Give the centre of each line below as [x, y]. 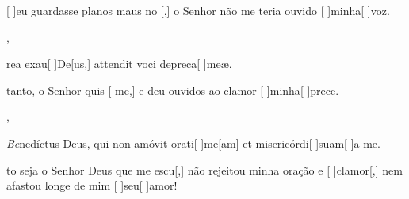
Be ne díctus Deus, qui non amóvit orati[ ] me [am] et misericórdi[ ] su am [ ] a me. [193, 143]
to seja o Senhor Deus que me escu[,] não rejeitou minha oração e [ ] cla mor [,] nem [204, 169]
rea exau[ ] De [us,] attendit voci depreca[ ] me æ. [119, 64]
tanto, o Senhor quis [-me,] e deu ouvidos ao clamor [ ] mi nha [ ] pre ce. [173, 90]
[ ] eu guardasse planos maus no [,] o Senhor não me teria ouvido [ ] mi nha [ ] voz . [198, 10]
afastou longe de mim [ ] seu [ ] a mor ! [92, 185]
